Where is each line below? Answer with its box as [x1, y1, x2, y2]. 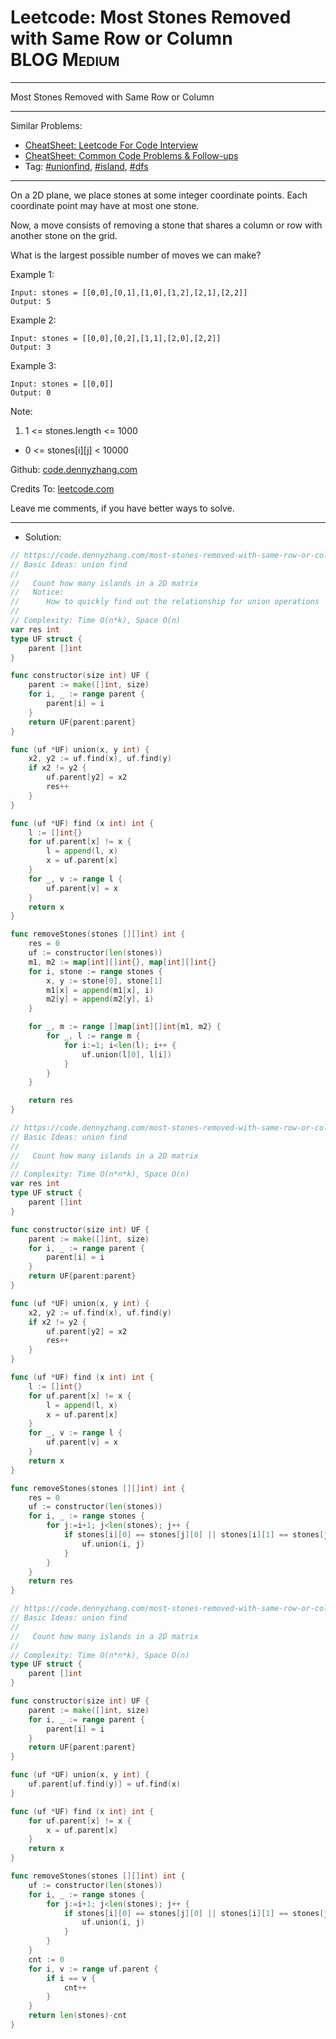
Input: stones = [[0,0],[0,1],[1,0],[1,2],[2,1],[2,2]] [10, 287, 248, 298]
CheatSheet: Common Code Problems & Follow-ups [24, 149, 239, 161]
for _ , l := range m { [46, 1031, 141, 1041]
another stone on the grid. [10, 229, 118, 241]
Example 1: [10, 268, 55, 280]
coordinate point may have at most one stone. [10, 199, 200, 211]
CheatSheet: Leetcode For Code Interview [24, 139, 199, 151]
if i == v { [46, 1973, 97, 1983]
